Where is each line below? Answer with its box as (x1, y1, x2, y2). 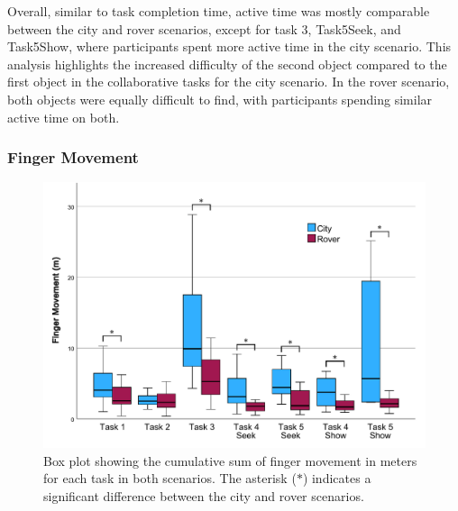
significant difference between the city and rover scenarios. (43, 486, 364, 505)
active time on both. (7, 107, 120, 126)
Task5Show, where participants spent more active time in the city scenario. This (7, 37, 452, 56)
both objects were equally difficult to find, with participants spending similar (7, 89, 433, 108)
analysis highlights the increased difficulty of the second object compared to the (7, 54, 447, 73)
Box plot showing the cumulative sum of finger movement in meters (43, 451, 417, 470)
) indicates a (302, 469, 371, 488)
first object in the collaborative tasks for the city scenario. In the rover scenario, (7, 72, 450, 91)
